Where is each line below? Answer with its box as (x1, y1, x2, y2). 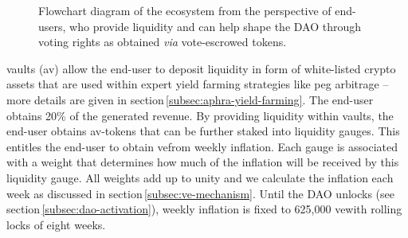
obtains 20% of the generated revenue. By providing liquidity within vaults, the (6, 107, 394, 123)
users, (38, 18, 66, 34)
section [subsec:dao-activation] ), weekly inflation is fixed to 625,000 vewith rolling (6, 201, 402, 217)
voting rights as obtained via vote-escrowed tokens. (38, 33, 287, 50)
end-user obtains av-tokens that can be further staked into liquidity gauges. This (6, 123, 400, 139)
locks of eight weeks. (6, 216, 106, 232)
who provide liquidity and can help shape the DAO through (69, 18, 362, 34)
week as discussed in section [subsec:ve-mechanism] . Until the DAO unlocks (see (6, 185, 395, 201)
